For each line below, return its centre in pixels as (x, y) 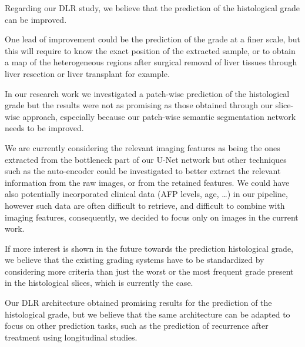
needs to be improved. (44, 128)
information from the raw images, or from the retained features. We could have (147, 182)
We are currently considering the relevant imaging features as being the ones (143, 147)
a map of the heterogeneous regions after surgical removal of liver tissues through (151, 62)
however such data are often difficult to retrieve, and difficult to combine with (145, 205)
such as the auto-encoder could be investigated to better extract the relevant (143, 171)
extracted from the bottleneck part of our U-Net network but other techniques (146, 159)
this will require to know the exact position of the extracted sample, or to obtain (150, 50)
